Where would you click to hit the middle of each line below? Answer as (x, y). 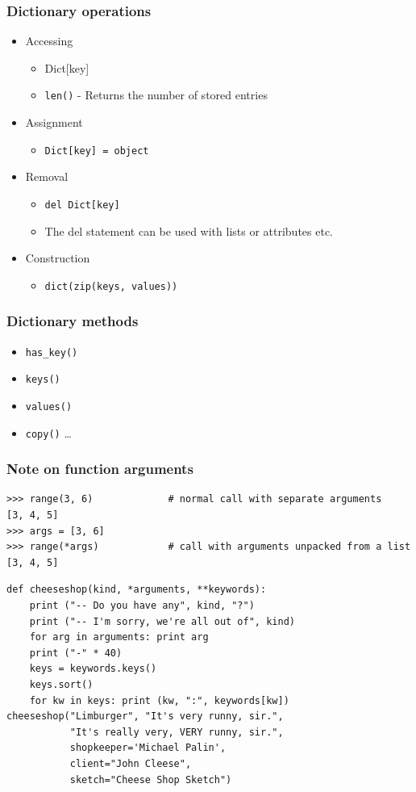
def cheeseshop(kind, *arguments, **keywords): (137, 590)
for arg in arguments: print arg (119, 637)
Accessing (49, 41)
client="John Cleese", (131, 763)
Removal (47, 176)
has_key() (52, 352)
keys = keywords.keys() (93, 669)
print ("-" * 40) (76, 653)
